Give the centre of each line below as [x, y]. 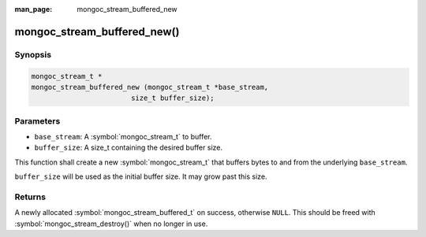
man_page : [34, 9]
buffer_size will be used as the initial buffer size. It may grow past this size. [141, 176]
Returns [30, 197]
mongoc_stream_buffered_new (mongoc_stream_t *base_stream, [150, 87]
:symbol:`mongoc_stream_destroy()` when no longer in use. [111, 224]
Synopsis [33, 54]
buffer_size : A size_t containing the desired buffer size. [128, 148]
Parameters [37, 120]
